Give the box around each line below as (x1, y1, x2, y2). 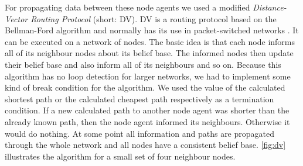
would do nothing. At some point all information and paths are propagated (5, 127, 274, 139)
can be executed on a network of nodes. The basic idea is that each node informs (5, 35, 295, 47)
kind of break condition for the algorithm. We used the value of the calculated (5, 81, 285, 94)
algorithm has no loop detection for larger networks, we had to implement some (5, 70, 291, 82)
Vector (5, 12, 28, 25)
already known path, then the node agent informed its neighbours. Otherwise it (5, 115, 290, 127)
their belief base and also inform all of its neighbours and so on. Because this (5, 58, 281, 70)
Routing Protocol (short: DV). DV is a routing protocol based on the (30, 12, 277, 25)
